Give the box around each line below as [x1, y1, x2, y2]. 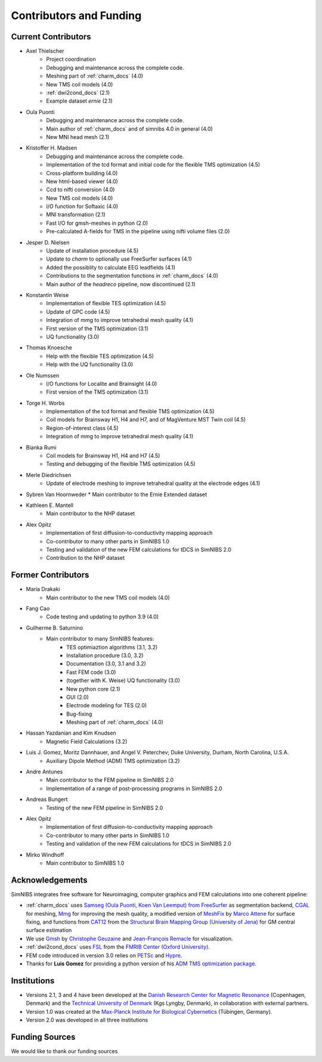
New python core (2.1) [66, 685, 120, 692]
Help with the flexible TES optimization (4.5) [46, 352, 154, 360]
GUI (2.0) [66, 693, 89, 701]
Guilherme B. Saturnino [26, 624, 83, 631]
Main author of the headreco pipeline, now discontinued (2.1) [46, 280, 196, 287]
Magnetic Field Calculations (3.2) [46, 738, 128, 745]
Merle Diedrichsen [26, 471, 72, 478]
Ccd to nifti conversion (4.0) [46, 186, 115, 193]
